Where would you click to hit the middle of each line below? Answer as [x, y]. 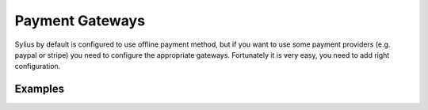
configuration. [38, 66]
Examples [40, 89]
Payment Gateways [80, 21]
